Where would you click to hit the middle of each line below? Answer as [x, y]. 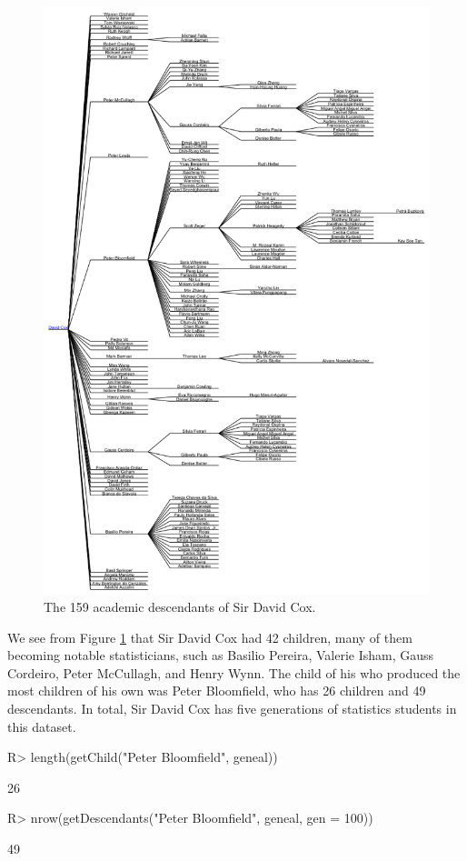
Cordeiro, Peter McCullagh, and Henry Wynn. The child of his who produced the [234, 672]
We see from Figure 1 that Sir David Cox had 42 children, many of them [210, 637]
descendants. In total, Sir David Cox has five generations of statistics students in [232, 709]
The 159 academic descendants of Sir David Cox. [180, 607]
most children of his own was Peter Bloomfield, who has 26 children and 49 [217, 691]
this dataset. [42, 726]
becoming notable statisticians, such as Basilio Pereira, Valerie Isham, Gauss [221, 655]
